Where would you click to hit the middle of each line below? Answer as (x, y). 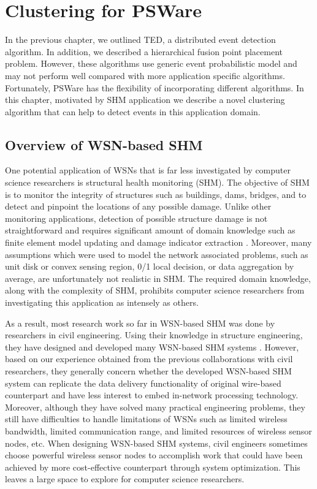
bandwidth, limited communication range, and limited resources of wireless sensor (158, 430)
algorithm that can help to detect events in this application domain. (133, 111)
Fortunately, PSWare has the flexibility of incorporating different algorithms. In (155, 87)
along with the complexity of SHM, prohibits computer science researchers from (155, 290)
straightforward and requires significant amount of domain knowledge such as (150, 230)
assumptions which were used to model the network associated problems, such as (157, 254)
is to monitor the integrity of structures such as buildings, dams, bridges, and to (156, 194)
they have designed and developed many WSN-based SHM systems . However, (152, 347)
